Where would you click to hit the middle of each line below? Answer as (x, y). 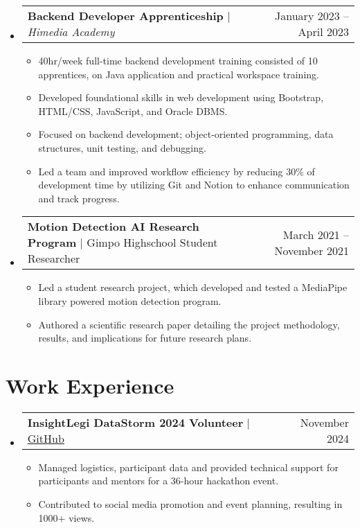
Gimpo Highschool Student (152, 243)
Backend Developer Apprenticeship (125, 16)
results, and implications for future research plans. (145, 338)
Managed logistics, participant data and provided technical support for (188, 467)
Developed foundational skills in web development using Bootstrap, (181, 97)
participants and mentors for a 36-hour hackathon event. (159, 481)
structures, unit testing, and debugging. (122, 147)
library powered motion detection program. (130, 300)
